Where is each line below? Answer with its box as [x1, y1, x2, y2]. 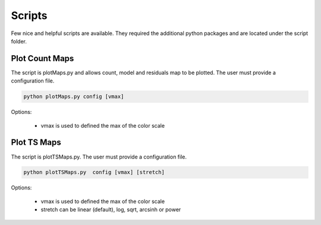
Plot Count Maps [11, 53, 74, 64]
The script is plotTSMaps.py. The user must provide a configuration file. [11, 153, 187, 160]
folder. [11, 37, 27, 45]
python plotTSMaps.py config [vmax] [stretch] [23, 169, 165, 176]
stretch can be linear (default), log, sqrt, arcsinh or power [40, 206, 181, 213]
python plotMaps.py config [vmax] [23, 93, 124, 100]
